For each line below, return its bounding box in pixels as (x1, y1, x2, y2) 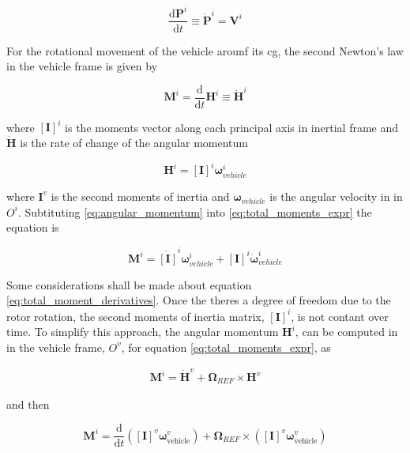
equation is (6, 219, 59, 236)
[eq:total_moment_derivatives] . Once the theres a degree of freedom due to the (6, 292, 391, 308)
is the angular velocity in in (269, 188, 403, 205)
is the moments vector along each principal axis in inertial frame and (65, 119, 399, 135)
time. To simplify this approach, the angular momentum (6, 323, 279, 340)
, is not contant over (291, 308, 389, 324)
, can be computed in (295, 323, 398, 340)
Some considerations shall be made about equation (6, 276, 252, 293)
